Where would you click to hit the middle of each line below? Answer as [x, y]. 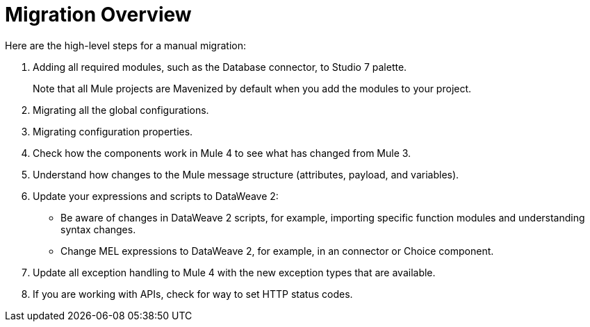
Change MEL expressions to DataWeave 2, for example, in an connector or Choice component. [277, 251]
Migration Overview [98, 15]
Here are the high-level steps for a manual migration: [125, 45]
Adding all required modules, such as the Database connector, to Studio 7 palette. [220, 67]
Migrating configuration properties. [113, 131]
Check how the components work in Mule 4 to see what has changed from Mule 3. [222, 153]
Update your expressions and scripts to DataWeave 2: [156, 196]
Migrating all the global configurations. [121, 110]
